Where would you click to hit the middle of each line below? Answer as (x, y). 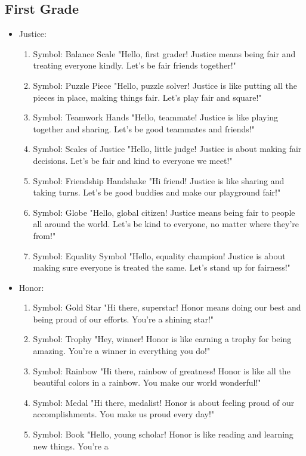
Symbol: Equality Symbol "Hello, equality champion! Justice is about (159, 255)
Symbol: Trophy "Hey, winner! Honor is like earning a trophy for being (162, 339)
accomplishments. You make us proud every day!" (124, 414)
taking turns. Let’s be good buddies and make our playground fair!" (157, 192)
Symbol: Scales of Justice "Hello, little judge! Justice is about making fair (167, 149)
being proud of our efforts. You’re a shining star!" (123, 319)
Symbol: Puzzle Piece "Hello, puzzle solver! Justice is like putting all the (165, 85)
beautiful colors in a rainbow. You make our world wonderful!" (147, 382)
